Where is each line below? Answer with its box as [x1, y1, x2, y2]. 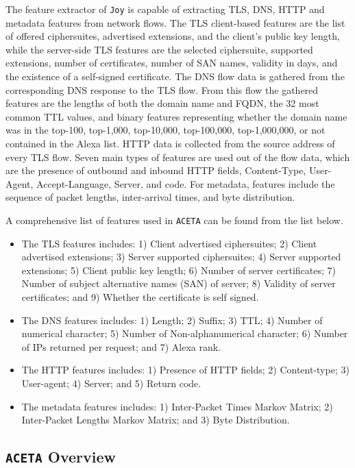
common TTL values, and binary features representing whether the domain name [5, 109, 347, 123]
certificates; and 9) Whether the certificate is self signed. [21, 290, 259, 304]
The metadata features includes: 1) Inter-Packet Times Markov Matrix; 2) [21, 399, 333, 413]
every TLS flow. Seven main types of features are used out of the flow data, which [5, 149, 350, 164]
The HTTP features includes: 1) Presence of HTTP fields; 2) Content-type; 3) [21, 362, 350, 377]
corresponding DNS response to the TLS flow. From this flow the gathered [5, 82, 319, 97]
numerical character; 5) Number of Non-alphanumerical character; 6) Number [21, 326, 348, 341]
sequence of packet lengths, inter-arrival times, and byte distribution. [5, 190, 295, 204]
